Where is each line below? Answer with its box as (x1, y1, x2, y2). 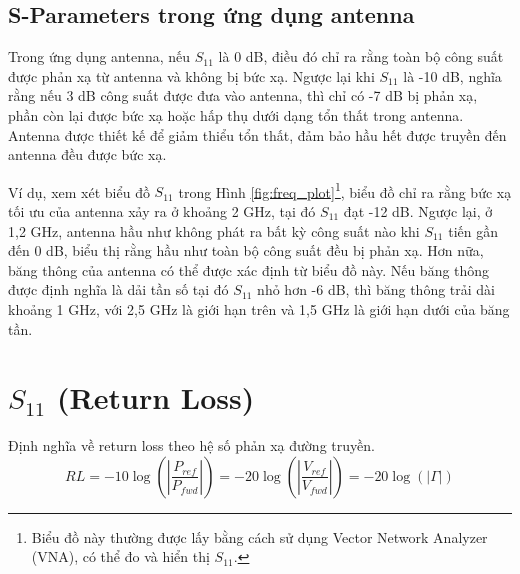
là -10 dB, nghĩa (403, 65, 502, 86)
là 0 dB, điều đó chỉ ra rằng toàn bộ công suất (218, 46, 504, 67)
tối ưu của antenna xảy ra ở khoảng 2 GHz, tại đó (8, 201, 316, 222)
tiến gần (448, 220, 498, 241)
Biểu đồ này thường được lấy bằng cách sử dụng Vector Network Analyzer (31, 526, 488, 547)
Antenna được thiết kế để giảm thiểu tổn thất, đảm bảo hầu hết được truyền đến (8, 124, 507, 145)
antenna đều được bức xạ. (8, 144, 167, 165)
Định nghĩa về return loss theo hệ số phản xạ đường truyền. (8, 435, 375, 456)
